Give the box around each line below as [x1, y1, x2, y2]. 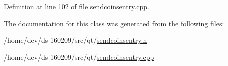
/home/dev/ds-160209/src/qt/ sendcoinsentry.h [4, 35, 147, 45]
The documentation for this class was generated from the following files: [4, 18, 224, 28]
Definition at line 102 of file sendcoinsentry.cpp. [4, 1, 149, 11]
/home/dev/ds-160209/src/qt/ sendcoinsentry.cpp [4, 51, 154, 62]
